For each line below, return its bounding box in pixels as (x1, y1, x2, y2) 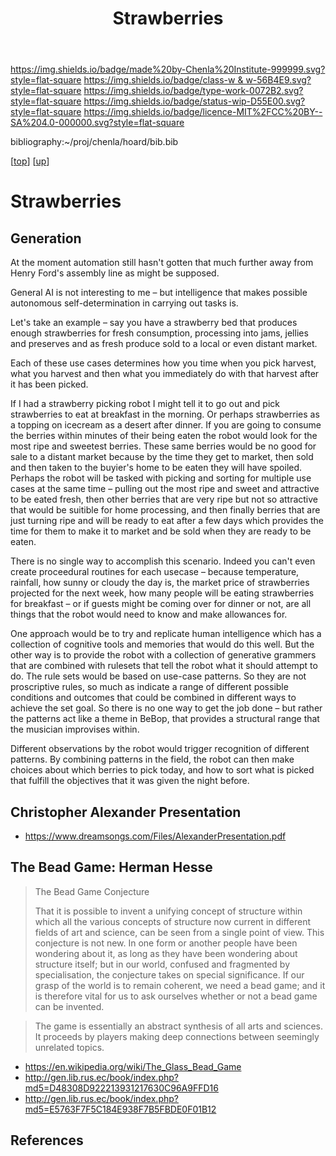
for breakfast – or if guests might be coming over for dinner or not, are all (10, 598, 312, 610)
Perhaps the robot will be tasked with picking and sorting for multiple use (10, 472, 312, 484)
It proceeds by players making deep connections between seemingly (34, 1030, 320, 1042)
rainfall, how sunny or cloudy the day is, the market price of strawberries (10, 577, 310, 589)
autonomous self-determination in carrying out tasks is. (10, 297, 239, 309)
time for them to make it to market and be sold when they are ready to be (10, 525, 312, 537)
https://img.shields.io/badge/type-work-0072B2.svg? (83, 85, 304, 97)
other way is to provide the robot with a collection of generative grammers (10, 649, 317, 661)
